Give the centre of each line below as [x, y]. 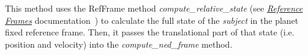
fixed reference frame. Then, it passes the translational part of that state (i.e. [150, 32]
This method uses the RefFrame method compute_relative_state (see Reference [154, 8]
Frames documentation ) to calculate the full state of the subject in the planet [152, 20]
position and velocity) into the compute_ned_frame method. [119, 44]
